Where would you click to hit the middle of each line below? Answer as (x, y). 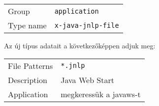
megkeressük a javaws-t (101, 94)
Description (28, 80)
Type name (27, 25)
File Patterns (31, 65)
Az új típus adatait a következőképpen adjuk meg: (80, 45)
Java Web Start (87, 80)
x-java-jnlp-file (87, 25)
